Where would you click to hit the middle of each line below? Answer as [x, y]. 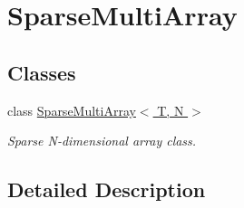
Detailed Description [107, 189]
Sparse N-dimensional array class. [102, 141]
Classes [42, 72]
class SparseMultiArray [72, 110]
